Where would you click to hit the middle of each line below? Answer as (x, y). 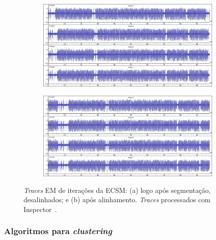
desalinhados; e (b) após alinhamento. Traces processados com (117, 200)
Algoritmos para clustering (58, 231)
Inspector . (40, 209)
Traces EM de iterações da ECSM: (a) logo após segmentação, (117, 190)
